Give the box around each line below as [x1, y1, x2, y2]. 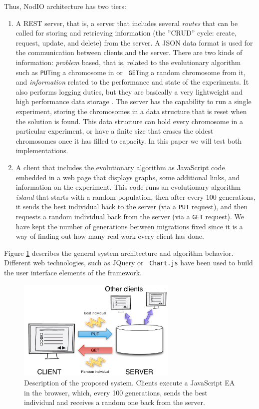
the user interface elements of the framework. [4, 267, 142, 278]
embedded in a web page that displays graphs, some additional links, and [15, 172, 240, 182]
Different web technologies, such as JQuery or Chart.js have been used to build [4, 257, 253, 268]
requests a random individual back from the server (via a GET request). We [15, 211, 244, 221]
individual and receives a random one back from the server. [24, 397, 205, 407]
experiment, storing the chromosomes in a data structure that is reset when [15, 106, 247, 116]
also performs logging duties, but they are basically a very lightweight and [15, 86, 243, 97]
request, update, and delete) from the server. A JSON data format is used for [15, 37, 253, 48]
